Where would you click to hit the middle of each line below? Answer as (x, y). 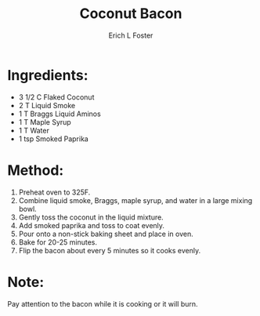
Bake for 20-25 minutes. (58, 242)
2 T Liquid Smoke (47, 105)
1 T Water (34, 130)
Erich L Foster (131, 35)
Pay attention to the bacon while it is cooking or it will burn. (103, 303)
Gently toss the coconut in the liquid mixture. (91, 217)
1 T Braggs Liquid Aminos (60, 114)
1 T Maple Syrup (45, 122)
